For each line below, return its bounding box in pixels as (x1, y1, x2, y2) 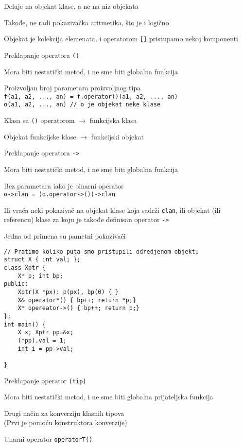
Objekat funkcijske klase (4, 131, 76, 141)
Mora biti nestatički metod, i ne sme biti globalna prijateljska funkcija (4, 392, 213, 402)
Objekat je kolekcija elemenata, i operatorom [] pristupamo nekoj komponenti (4, 34, 238, 44)
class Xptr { (4, 264, 46, 271)
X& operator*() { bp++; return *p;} (17, 296, 137, 304)
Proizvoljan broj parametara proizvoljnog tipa (4, 83, 141, 93)
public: (4, 280, 29, 288)
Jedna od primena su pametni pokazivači (4, 231, 126, 241)
